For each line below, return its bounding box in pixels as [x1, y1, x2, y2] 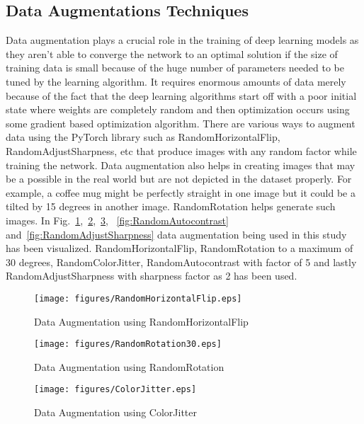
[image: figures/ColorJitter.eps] [34, 384, 197, 395]
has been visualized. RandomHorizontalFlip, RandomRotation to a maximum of [6, 241, 353, 256]
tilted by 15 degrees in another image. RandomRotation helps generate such [6, 199, 336, 214]
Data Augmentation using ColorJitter [34, 405, 198, 420]
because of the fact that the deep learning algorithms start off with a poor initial [6, 88, 357, 103]
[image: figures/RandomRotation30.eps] [34, 339, 222, 350]
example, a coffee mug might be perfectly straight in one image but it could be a [6, 185, 356, 200]
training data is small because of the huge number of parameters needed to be [6, 60, 345, 75]
